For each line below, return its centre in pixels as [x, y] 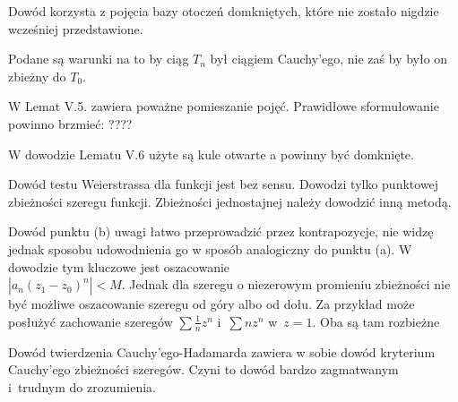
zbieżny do [37, 76]
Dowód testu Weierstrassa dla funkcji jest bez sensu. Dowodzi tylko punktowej [224, 184]
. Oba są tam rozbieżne [376, 321]
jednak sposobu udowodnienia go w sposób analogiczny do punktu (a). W [210, 248]
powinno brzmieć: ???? [70, 123]
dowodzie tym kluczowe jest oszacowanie [119, 266]
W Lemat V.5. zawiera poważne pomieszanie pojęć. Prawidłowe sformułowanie [224, 106]
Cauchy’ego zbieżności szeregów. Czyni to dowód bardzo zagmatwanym [203, 369]
